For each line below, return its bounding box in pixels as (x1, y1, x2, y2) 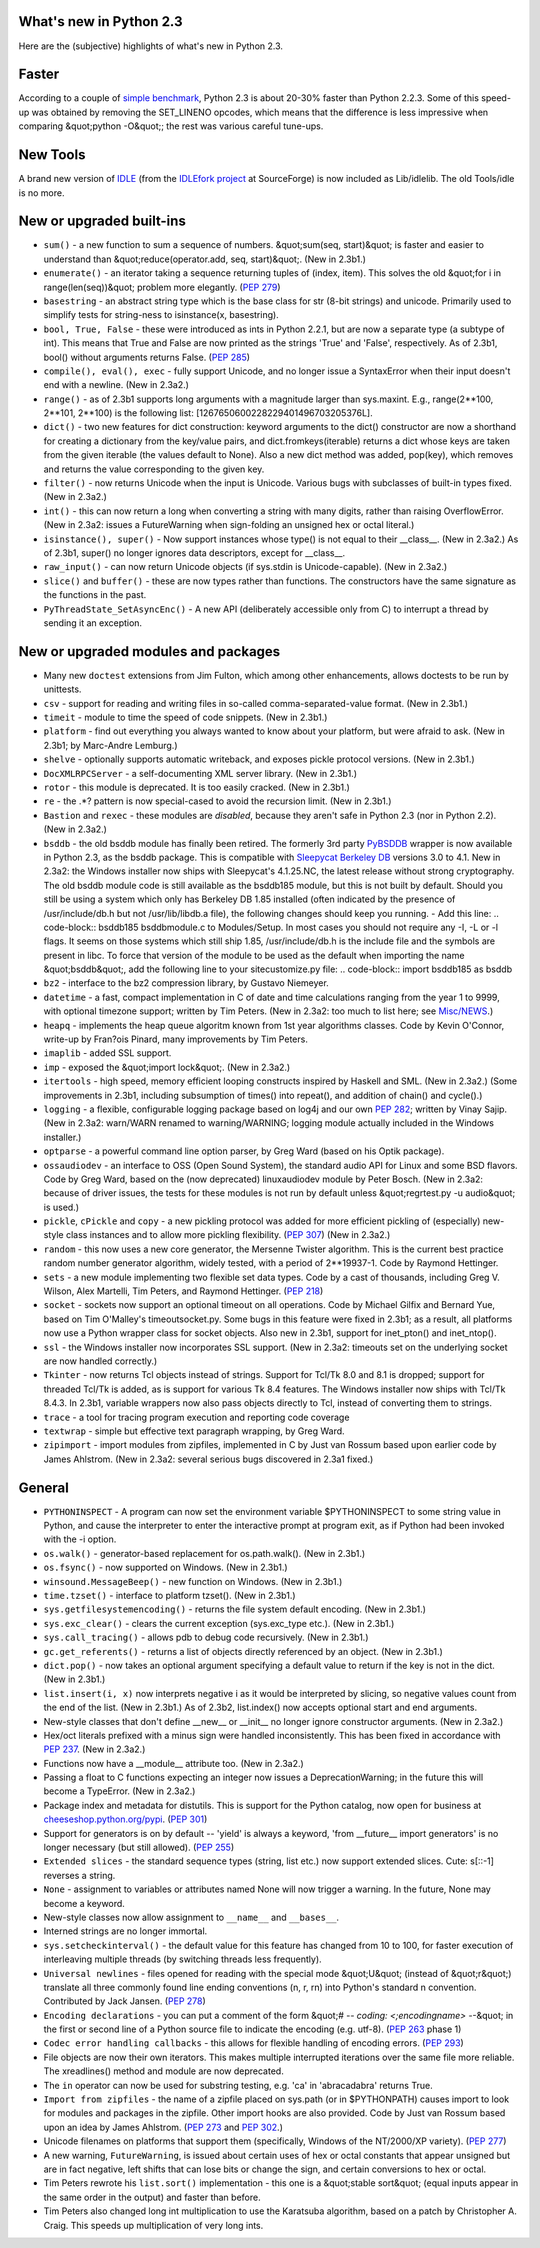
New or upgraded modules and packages (18, 643, 281, 660)
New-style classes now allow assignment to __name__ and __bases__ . (43, 1911, 340, 1923)
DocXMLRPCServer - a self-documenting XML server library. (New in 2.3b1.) (43, 767, 358, 779)
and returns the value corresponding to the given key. (43, 463, 265, 475)
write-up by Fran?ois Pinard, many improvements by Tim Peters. (43, 1033, 309, 1045)
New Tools (18, 146, 86, 164)
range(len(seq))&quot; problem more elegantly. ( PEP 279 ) (43, 281, 281, 293)
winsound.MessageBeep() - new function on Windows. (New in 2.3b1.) (43, 1575, 343, 1587)
